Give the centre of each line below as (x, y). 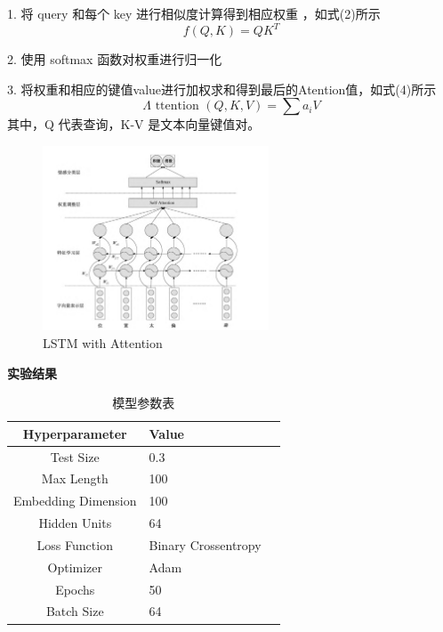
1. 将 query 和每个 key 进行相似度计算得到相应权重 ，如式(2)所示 (194, 13)
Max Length (75, 478)
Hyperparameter (75, 433)
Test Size (75, 456)
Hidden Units (75, 523)
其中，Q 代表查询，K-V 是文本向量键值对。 (134, 124)
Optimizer (75, 567)
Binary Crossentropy (205, 544)
